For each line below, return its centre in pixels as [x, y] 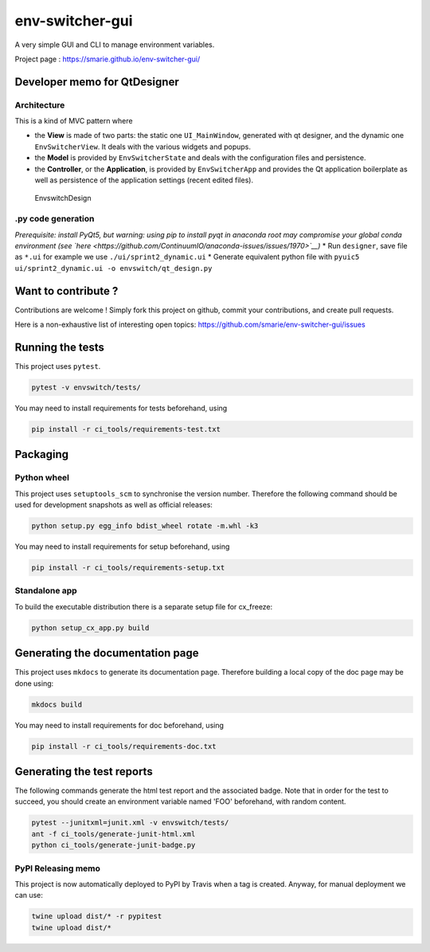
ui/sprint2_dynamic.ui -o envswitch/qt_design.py [113, 268]
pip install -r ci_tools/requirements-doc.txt [124, 746]
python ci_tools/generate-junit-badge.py [113, 845]
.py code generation [55, 219]
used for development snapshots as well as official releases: [113, 505]
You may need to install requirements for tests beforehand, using [121, 408]
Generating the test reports [84, 772]
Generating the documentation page [107, 653]
